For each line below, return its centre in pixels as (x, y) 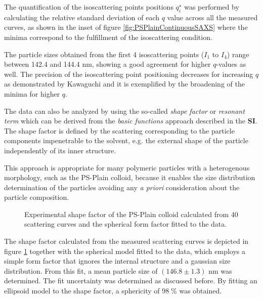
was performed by (212, 7)
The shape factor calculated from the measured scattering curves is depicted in (126, 241)
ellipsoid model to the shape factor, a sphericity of (82, 291)
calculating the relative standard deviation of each (82, 17)
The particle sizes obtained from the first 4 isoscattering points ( (104, 54)
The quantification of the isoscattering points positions (89, 7)
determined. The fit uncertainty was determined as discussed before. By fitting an (131, 281)
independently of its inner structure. (60, 150)
